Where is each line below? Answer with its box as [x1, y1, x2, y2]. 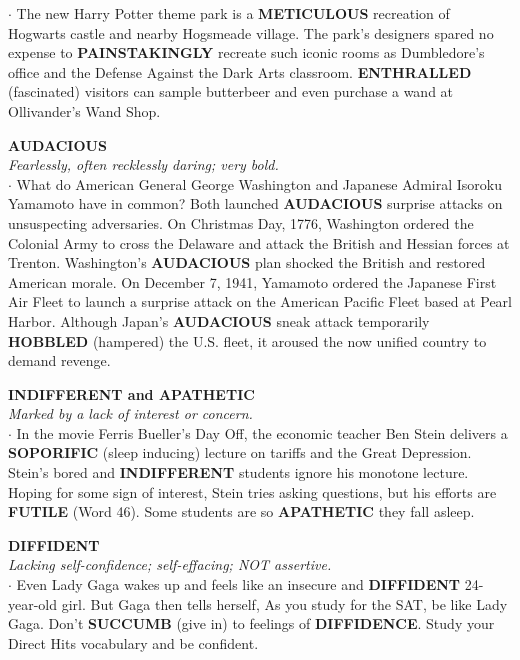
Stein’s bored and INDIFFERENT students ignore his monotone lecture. [8, 462, 469, 483]
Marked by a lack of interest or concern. [8, 403, 253, 424]
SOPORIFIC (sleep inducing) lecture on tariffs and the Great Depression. [8, 442, 472, 463]
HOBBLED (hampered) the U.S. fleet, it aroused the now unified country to [8, 330, 487, 351]
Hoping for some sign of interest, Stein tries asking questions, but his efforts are [8, 481, 497, 502]
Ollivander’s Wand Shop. [8, 100, 161, 121]
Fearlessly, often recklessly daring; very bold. [8, 154, 279, 175]
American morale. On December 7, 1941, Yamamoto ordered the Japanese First [8, 271, 497, 292]
